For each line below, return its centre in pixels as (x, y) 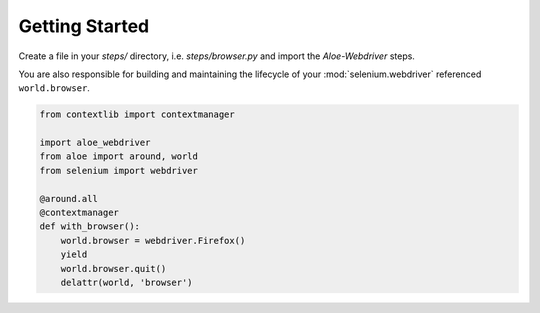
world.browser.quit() (113, 268)
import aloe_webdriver (95, 143)
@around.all (69, 198)
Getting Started (84, 26)
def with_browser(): (89, 226)
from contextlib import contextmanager (137, 114)
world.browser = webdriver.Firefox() (153, 240)
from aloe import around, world (119, 156)
